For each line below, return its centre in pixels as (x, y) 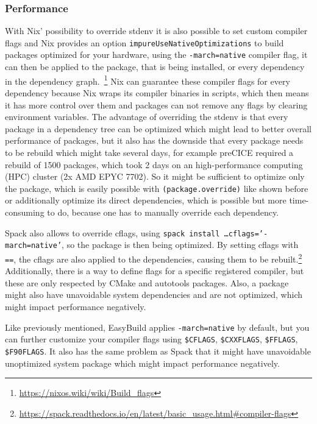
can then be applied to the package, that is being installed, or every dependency (155, 67)
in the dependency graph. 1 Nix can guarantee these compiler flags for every (148, 80)
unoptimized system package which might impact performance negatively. (142, 363)
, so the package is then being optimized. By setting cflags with (180, 245)
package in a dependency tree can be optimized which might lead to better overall (158, 128)
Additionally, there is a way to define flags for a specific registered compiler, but (155, 271)
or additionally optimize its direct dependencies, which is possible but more (146, 200)
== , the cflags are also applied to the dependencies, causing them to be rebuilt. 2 (154, 258)
